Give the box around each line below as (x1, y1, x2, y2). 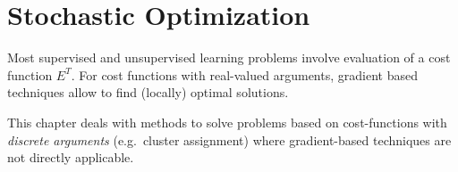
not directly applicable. (7, 148, 134, 167)
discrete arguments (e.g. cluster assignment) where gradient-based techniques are (7, 130, 452, 149)
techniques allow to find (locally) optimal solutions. (7, 83, 289, 102)
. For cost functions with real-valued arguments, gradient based (71, 65, 418, 84)
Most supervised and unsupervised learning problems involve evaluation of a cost (7, 48, 451, 67)
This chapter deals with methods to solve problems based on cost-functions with (7, 112, 447, 131)
